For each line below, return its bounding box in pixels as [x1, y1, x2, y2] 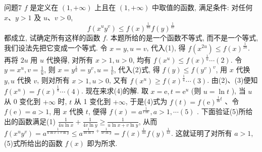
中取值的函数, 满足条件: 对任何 [152, 2, 253, 12]
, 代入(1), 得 [146, 42, 186, 53]
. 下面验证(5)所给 [197, 106, 253, 117]
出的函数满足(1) [4, 116, 56, 126]
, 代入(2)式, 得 [114, 64, 160, 75]
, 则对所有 [37, 75, 70, 85]
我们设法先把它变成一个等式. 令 [4, 42, 108, 53]
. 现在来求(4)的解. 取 [81, 85, 148, 96]
